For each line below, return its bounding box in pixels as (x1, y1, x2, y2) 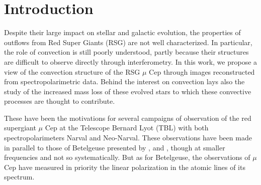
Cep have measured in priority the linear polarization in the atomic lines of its (4, 161, 245, 172)
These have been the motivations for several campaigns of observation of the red (4, 112, 251, 123)
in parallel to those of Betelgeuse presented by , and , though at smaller (4, 142, 225, 152)
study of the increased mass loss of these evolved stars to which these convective (4, 86, 251, 96)
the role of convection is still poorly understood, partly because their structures (4, 47, 249, 57)
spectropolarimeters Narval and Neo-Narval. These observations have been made (4, 132, 252, 143)
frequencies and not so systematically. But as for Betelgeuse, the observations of (4, 152, 250, 162)
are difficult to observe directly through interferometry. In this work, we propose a (4, 56, 257, 67)
